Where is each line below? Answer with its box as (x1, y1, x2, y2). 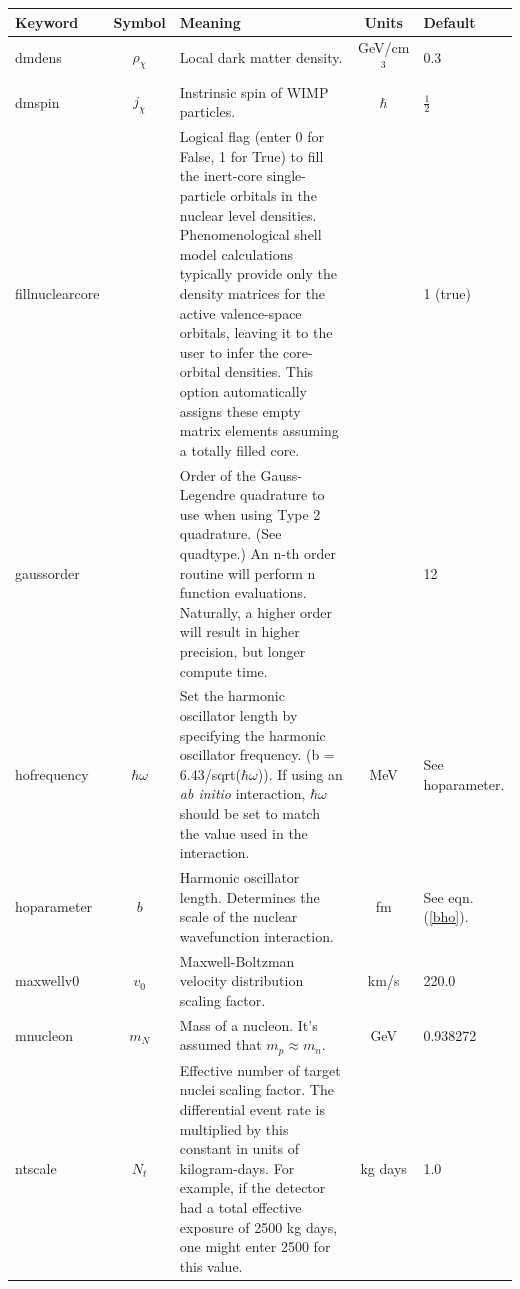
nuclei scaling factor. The (179, 1079, 334, 1100)
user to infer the (179, 341, 279, 362)
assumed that (179, 1034, 262, 1055)
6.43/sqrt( (179, 763, 241, 784)
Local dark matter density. (179, 47, 343, 68)
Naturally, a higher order (179, 601, 333, 622)
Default (423, 11, 476, 32)
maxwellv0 (15, 970, 80, 991)
